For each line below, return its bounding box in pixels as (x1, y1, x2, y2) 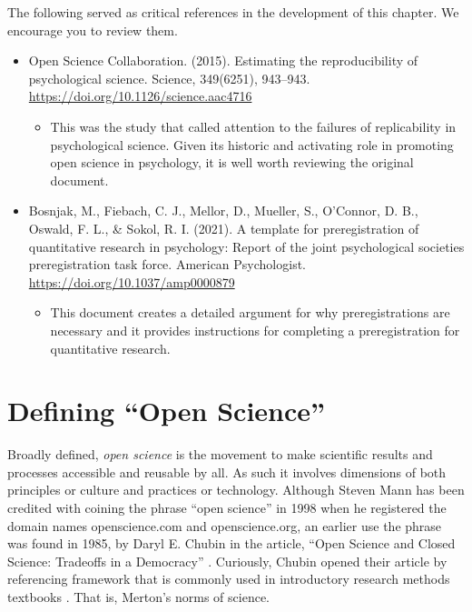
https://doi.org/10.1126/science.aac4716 (28, 86, 252, 105)
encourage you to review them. (7, 20, 178, 39)
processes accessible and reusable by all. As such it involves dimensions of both (7, 462, 447, 481)
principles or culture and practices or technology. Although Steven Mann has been (7, 480, 465, 499)
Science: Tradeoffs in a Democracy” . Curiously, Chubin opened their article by (7, 551, 447, 570)
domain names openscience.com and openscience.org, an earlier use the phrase (7, 516, 442, 535)
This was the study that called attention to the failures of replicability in (50, 116, 457, 135)
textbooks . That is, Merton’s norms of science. (7, 587, 270, 606)
